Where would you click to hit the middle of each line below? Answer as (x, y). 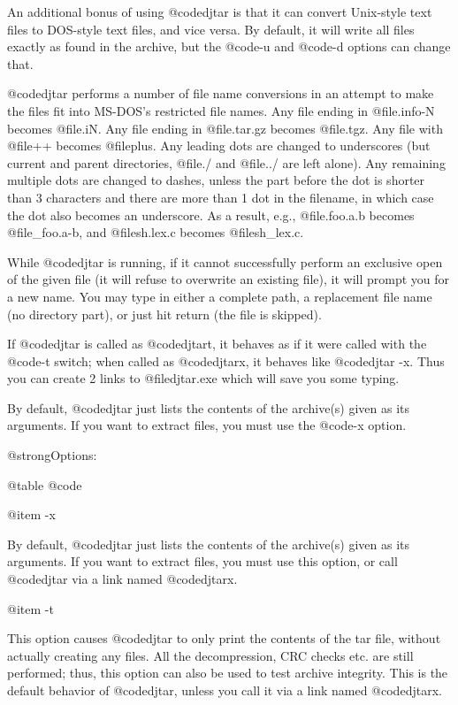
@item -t (31, 608)
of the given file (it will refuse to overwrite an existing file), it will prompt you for (229, 279)
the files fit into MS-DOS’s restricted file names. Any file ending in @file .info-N (221, 110)
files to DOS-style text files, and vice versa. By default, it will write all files (211, 29)
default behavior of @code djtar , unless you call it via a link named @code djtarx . (225, 690)
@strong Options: (52, 455)
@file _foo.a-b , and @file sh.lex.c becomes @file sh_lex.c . (156, 232)
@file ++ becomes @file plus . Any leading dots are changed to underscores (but (219, 146)
